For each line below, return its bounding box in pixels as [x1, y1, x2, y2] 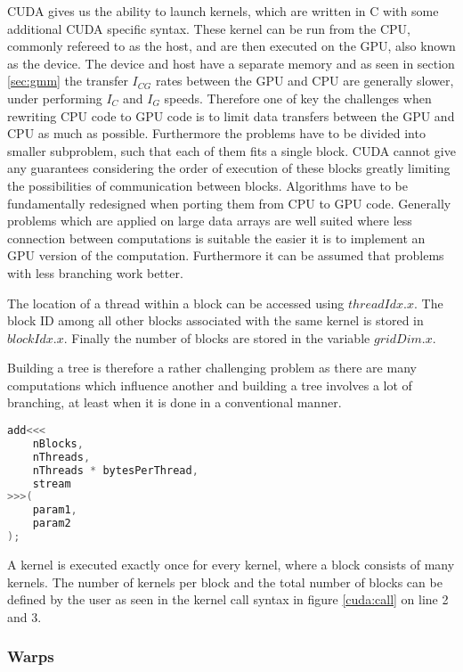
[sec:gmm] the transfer [7, 71, 128, 90]
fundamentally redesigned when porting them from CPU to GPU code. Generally [7, 193, 451, 212]
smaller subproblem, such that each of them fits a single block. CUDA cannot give [7, 141, 456, 160]
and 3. [7, 607, 42, 626]
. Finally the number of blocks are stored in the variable [63, 328, 370, 347]
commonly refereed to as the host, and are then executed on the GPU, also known [7, 37, 456, 55]
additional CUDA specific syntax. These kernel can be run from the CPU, [7, 19, 411, 37]
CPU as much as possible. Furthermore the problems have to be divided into [7, 124, 426, 143]
